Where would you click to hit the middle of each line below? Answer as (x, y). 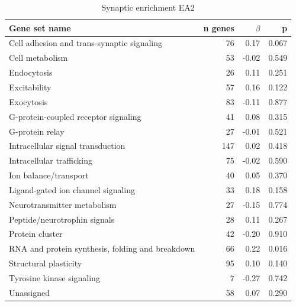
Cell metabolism (38, 58)
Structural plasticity (46, 263)
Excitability (30, 87)
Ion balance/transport (49, 175)
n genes (219, 27)
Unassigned (29, 292)
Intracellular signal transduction (67, 146)
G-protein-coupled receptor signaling (75, 116)
